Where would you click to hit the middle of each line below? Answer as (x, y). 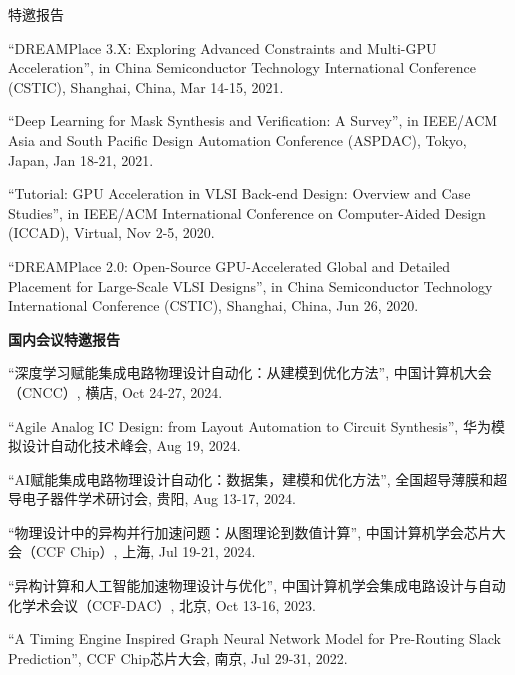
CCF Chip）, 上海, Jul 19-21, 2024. (145, 551)
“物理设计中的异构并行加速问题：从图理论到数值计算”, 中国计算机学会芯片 (250, 531)
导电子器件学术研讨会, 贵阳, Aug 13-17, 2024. (152, 498)
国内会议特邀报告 (64, 338)
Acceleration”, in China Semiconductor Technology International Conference (242, 67)
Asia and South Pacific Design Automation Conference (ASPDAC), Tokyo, (237, 139)
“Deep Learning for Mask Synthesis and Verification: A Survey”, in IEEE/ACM (253, 120)
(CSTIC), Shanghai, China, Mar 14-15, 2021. (146, 86)
